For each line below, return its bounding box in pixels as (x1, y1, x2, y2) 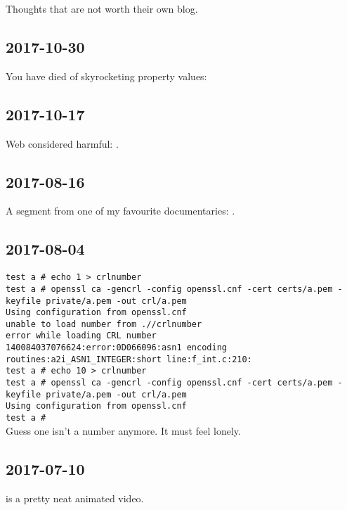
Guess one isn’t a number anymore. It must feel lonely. (6, 423, 241, 438)
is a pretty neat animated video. (6, 490, 144, 505)
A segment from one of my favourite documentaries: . (6, 203, 235, 218)
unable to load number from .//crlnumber (6, 319, 202, 329)
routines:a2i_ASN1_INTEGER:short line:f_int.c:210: (6, 354, 252, 364)
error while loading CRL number (6, 331, 157, 341)
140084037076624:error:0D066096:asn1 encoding (6, 343, 227, 353)
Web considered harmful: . (6, 136, 119, 151)
